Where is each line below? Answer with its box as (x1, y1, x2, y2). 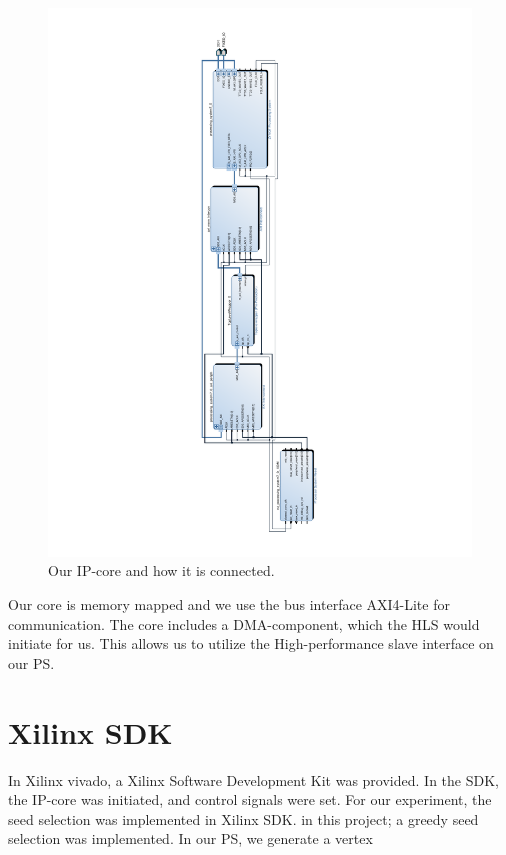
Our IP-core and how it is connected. (48, 560, 275, 581)
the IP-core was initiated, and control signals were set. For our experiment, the (8, 789, 492, 810)
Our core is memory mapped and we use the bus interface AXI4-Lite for (8, 594, 450, 615)
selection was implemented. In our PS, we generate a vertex (8, 828, 373, 849)
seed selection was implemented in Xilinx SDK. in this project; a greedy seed (8, 808, 479, 829)
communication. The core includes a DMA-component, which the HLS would (8, 613, 480, 634)
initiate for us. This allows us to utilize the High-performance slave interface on (8, 633, 494, 654)
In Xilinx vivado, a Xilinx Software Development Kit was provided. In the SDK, (8, 769, 499, 790)
